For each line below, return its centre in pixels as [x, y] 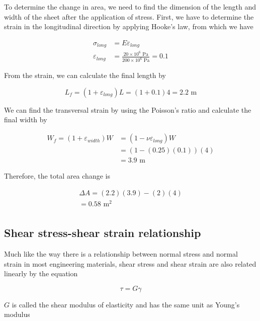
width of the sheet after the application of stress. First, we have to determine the [129, 16]
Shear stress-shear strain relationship [103, 233]
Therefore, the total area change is [57, 176]
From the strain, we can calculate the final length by [85, 75]
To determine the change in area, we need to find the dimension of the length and [130, 7]
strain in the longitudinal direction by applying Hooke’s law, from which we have [129, 26]
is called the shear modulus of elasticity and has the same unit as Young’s [126, 304]
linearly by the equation [41, 273]
